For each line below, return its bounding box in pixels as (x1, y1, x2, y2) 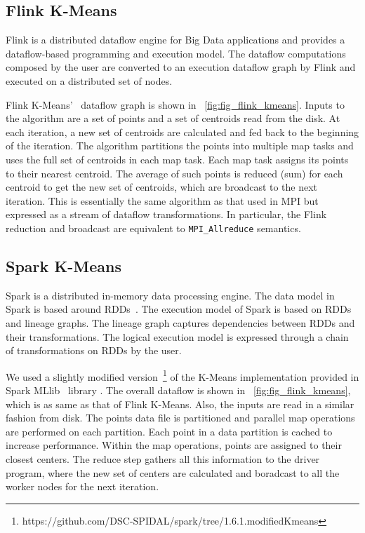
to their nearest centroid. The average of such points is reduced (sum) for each (6, 166, 343, 180)
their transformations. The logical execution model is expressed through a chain (6, 329, 349, 344)
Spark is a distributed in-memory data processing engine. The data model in (6, 288, 335, 302)
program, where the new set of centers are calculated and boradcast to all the (6, 465, 340, 480)
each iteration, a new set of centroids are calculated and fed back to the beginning (6, 124, 359, 139)
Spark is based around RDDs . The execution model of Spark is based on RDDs (6, 302, 352, 316)
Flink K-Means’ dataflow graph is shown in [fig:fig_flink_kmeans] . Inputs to (6, 97, 345, 112)
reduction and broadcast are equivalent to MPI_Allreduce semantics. (6, 220, 301, 235)
